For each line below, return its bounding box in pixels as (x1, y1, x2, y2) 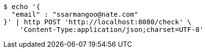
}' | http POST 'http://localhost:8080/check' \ (3, 18, 191, 26)
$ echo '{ (3, 3, 40, 10)
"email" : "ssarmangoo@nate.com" (11, 10, 139, 18)
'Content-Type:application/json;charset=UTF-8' (19, 26, 204, 33)
